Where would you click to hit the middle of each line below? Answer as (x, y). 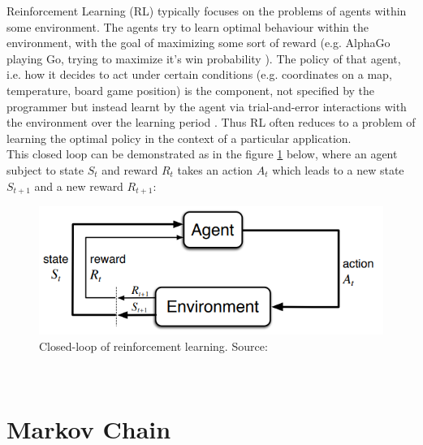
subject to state (45, 169)
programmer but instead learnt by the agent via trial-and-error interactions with (207, 106)
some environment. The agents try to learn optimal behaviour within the (188, 26)
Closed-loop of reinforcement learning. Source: (153, 346)
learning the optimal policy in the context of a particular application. (179, 138)
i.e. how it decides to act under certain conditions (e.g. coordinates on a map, (199, 74)
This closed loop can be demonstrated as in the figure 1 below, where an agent (202, 154)
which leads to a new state (338, 169)
